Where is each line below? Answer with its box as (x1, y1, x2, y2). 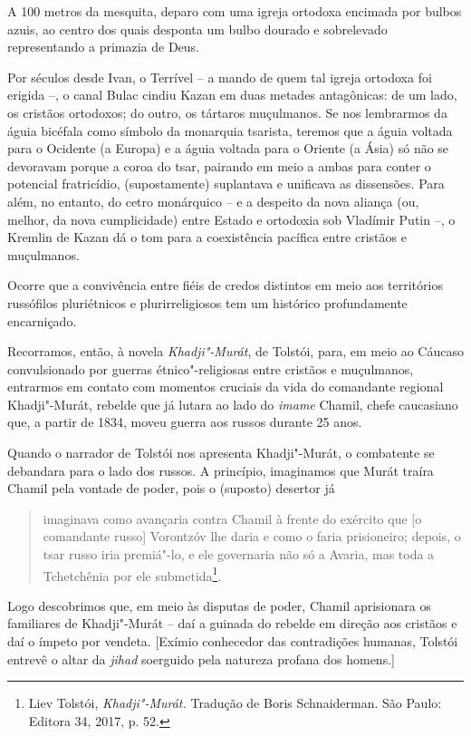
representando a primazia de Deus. (7, 37, 200, 56)
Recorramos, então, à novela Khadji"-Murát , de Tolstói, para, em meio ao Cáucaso (7, 342, 464, 361)
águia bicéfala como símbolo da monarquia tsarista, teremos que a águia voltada (7, 121, 453, 140)
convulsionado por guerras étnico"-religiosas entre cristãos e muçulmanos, (7, 359, 414, 378)
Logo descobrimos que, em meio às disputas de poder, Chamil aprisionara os (7, 596, 431, 615)
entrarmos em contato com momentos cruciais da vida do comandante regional (7, 377, 444, 396)
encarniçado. (7, 311, 77, 330)
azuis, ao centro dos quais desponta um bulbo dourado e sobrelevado (7, 19, 388, 38)
